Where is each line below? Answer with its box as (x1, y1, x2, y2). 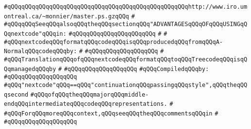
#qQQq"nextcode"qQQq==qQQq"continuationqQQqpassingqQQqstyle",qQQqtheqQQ (4, 81, 248, 88)
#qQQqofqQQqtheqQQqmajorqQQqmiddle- (30, 91, 149, 98)
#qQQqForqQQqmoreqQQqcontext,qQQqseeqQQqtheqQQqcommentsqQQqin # (4, 110, 218, 117)
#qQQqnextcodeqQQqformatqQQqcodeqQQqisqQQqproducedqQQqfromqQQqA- (4, 38, 223, 45)
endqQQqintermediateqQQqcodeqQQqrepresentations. (4, 100, 167, 108)
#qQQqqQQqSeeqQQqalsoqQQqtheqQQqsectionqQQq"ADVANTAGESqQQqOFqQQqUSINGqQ (4, 21, 248, 28)
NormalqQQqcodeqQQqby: (4, 48, 77, 55)
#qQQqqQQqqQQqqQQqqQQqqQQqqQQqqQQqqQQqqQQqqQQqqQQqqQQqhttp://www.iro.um (4, 3, 248, 10)
